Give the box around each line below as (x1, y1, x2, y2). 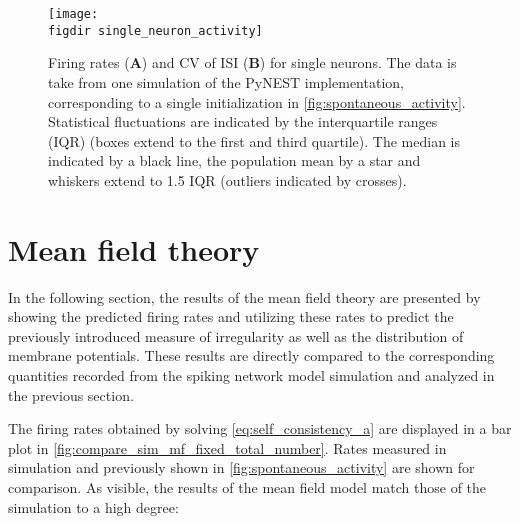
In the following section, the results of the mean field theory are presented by (8, 286, 481, 307)
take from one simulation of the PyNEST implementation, (48, 71, 404, 92)
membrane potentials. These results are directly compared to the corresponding (8, 345, 495, 366)
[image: (48, 7, 99, 21)
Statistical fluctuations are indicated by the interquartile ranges (48, 111, 438, 132)
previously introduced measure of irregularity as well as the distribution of (8, 325, 464, 346)
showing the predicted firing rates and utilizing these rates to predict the (8, 306, 454, 327)
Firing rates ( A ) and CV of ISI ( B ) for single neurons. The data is (48, 52, 457, 73)
